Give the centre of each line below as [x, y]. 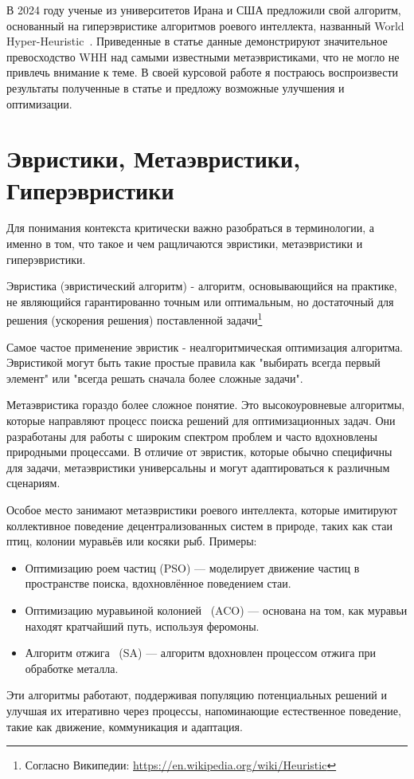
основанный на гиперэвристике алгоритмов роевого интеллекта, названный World [205, 25]
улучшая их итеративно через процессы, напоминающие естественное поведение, [204, 710]
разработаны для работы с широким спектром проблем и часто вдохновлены [192, 436]
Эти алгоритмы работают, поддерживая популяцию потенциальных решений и [197, 695]
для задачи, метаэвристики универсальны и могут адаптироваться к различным [198, 467]
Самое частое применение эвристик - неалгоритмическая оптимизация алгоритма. [205, 346]
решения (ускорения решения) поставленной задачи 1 [135, 319]
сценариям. [33, 483]
